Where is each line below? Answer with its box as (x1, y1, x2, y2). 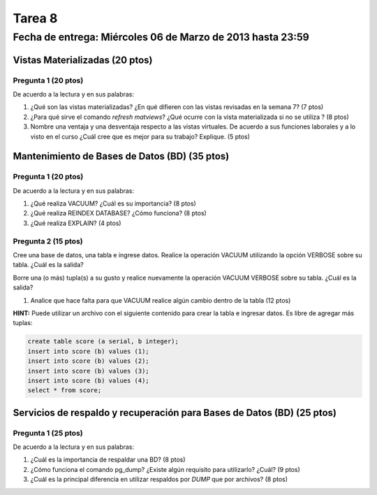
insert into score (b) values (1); (27, 347, 149, 355)
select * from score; (27, 387, 102, 394)
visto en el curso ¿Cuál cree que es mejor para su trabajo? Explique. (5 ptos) (30, 132, 251, 141)
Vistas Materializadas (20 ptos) (13, 54, 153, 66)
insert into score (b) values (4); (27, 376, 149, 385)
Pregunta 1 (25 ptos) (13, 428, 83, 438)
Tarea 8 (13, 10, 58, 26)
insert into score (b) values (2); (27, 357, 149, 365)
